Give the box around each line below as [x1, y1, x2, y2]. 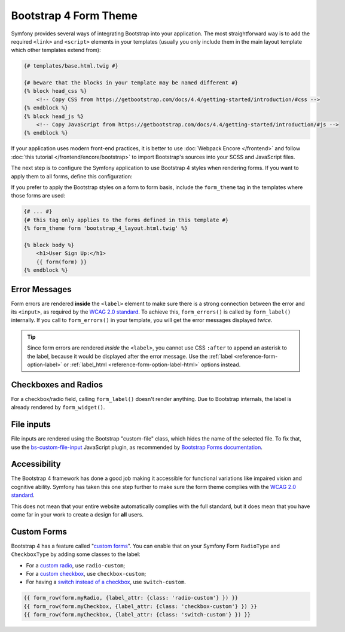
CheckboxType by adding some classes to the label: [11, 551, 141, 558]
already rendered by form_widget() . [11, 404, 105, 411]
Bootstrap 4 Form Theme [11, 9, 138, 22]
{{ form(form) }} [36, 258, 87, 265]
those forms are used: [11, 192, 66, 199]
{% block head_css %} [23, 87, 87, 95]
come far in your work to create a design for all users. [11, 511, 144, 518]
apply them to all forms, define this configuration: [11, 172, 133, 180]
